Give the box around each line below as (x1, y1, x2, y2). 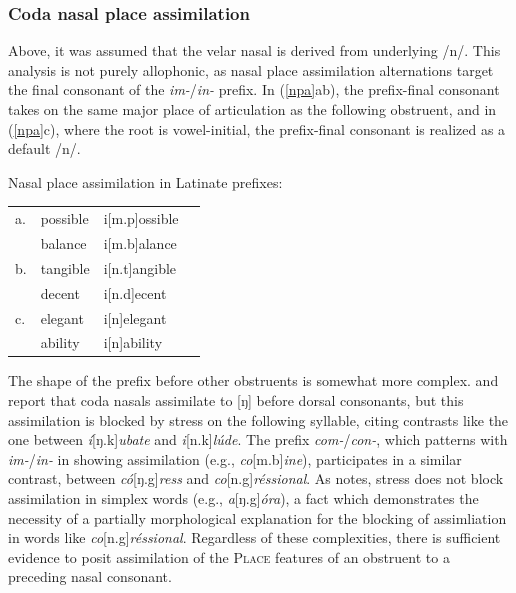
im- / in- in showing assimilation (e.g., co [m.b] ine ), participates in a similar (8, 448, 462, 469)
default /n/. (8, 138, 81, 159)
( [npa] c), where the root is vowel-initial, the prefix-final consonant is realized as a (8, 118, 506, 139)
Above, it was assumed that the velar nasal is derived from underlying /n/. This (8, 40, 501, 61)
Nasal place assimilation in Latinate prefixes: (8, 171, 283, 192)
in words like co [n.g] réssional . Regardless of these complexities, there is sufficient (8, 527, 501, 548)
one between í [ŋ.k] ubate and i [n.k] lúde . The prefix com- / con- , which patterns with (8, 429, 508, 450)
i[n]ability (103, 332, 163, 353)
